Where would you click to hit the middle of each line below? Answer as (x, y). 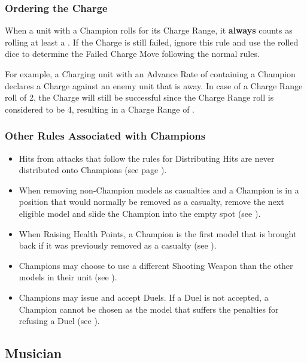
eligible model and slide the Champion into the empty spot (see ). (140, 213)
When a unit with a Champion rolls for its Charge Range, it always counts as (149, 30)
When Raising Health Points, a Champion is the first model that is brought (158, 233)
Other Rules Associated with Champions (105, 136)
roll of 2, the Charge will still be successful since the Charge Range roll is (139, 97)
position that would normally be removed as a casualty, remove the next (151, 202)
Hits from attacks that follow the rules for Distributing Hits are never (147, 158)
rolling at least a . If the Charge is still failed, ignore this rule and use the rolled (152, 42)
